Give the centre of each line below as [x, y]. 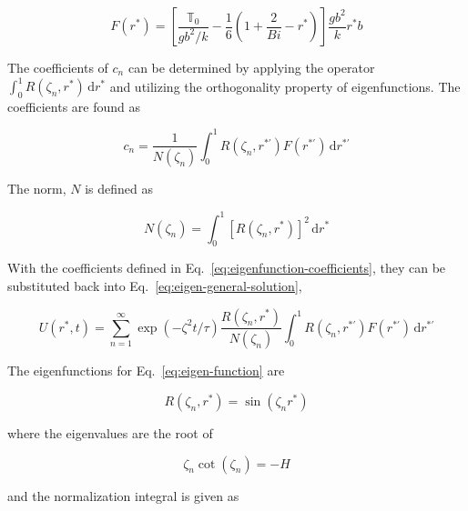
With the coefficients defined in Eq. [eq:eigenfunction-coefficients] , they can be [227, 268]
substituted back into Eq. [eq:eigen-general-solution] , [155, 285]
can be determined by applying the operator [251, 67]
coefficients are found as [74, 106]
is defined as [119, 189]
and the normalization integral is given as [123, 495]
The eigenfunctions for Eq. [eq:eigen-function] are [146, 371]
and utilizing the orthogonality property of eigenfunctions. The [285, 86]
